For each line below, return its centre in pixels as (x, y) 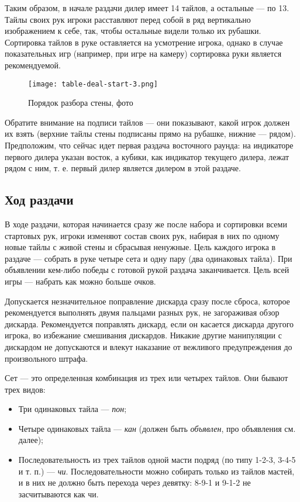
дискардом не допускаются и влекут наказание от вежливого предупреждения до (149, 346)
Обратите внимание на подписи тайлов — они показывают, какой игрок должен (147, 122)
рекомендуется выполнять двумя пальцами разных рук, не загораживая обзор (142, 312)
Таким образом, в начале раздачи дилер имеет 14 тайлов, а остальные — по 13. (147, 8)
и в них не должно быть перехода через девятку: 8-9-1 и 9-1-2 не (135, 482)
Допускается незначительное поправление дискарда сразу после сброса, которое (147, 301)
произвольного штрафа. (46, 358)
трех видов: (25, 389)
